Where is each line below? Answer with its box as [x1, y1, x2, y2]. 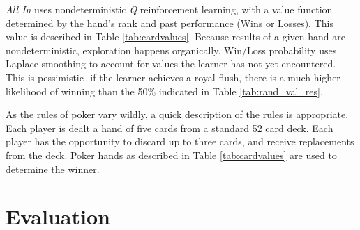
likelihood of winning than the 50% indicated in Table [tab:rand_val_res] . [6, 83, 323, 98]
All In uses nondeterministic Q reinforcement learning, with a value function [6, 2, 333, 16]
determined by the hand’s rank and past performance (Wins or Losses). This [6, 15, 333, 30]
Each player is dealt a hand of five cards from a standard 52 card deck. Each [6, 120, 333, 135]
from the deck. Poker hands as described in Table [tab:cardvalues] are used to [6, 147, 337, 162]
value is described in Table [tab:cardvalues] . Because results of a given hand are [6, 29, 345, 44]
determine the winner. [6, 161, 100, 176]
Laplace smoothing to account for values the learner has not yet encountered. [6, 56, 336, 71]
